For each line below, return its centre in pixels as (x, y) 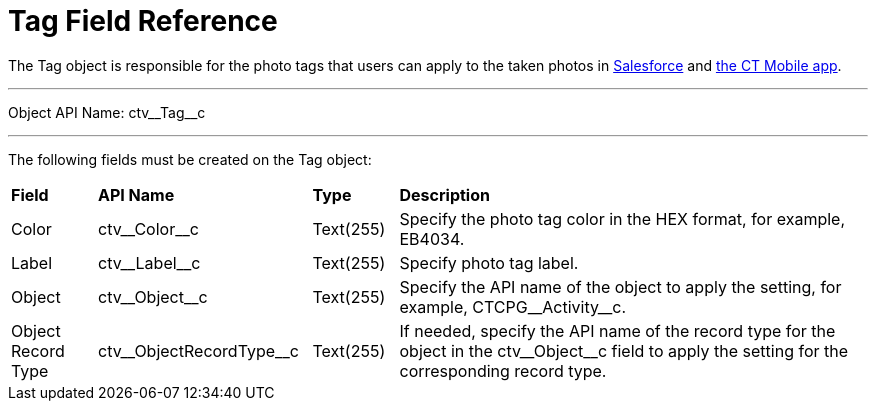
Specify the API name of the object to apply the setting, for (620, 286)
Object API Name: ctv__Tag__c (107, 112)
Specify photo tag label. (489, 262)
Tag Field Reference (143, 21)
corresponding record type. (503, 370)
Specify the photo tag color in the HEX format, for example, (622, 218)
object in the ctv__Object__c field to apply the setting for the (624, 350)
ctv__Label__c (149, 262)
